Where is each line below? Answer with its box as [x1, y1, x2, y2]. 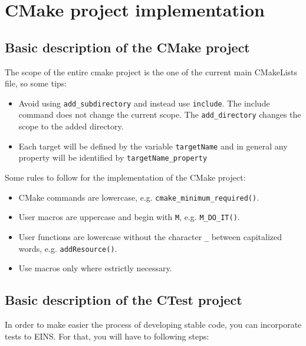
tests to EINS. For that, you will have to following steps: [5, 330, 209, 342]
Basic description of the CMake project [5, 38, 250, 56]
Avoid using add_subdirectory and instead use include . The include [18, 97, 270, 109]
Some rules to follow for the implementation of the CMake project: [5, 171, 246, 183]
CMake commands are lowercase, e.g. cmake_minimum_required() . [18, 191, 259, 203]
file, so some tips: [5, 77, 67, 89]
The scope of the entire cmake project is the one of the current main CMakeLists [5, 65, 298, 78]
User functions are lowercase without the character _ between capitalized [18, 230, 282, 242]
